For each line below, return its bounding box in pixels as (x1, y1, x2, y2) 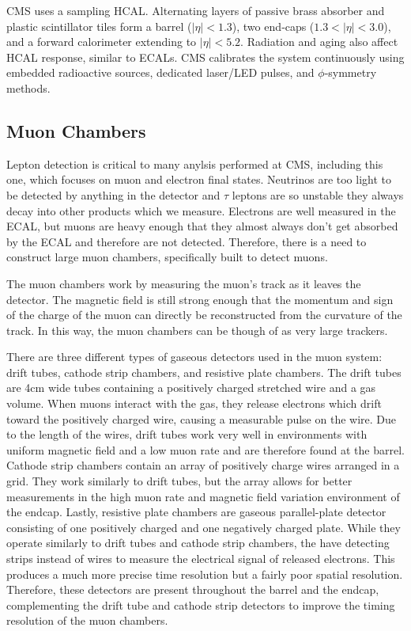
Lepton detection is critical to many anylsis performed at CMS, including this (6, 155, 383, 172)
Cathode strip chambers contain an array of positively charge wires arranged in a (6, 457, 400, 473)
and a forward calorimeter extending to (6, 33, 197, 50)
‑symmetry (324, 64, 377, 81)
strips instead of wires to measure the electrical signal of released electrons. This (6, 550, 395, 567)
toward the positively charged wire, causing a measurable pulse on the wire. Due (6, 410, 397, 427)
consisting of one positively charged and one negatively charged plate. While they (6, 519, 401, 535)
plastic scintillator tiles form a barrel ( (6, 17, 192, 34)
